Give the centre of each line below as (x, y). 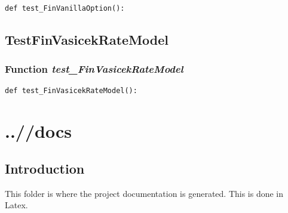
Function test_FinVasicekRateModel (94, 69)
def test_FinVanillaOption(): (65, 8)
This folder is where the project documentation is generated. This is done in (144, 193)
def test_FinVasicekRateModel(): (71, 90)
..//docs (38, 130)
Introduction (45, 169)
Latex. (16, 205)
